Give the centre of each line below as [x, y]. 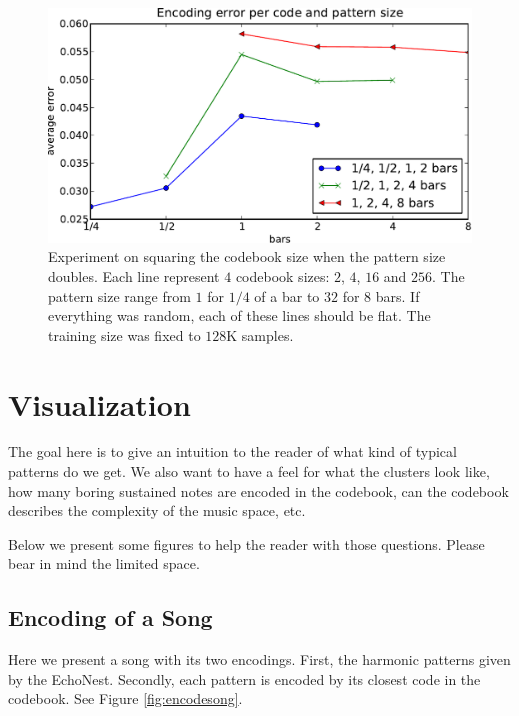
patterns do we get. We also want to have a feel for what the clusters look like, [249, 471]
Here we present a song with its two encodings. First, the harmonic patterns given [259, 659]
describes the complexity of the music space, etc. [157, 510]
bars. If [397, 295]
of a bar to [287, 295]
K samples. [260, 334]
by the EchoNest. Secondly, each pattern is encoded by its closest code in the [244, 678]
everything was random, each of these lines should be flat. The [239, 315]
